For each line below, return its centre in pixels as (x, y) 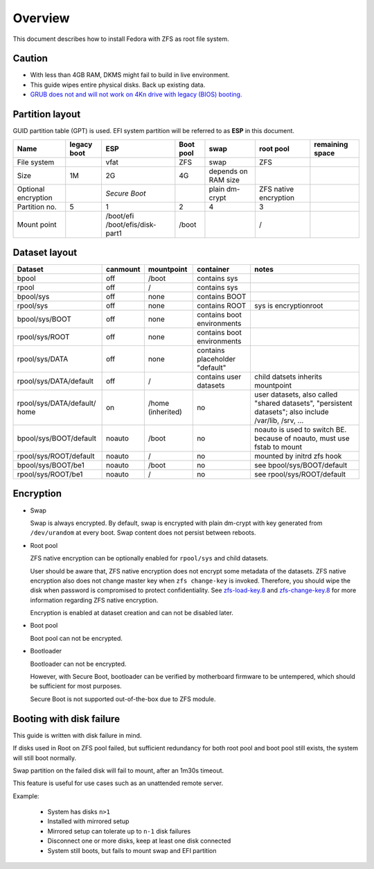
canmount (123, 269)
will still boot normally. (44, 758)
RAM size (224, 180)
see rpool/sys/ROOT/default (300, 474)
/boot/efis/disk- (131, 224)
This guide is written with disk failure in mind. (77, 735)
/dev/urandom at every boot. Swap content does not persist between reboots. (143, 533)
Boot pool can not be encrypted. (76, 638)
